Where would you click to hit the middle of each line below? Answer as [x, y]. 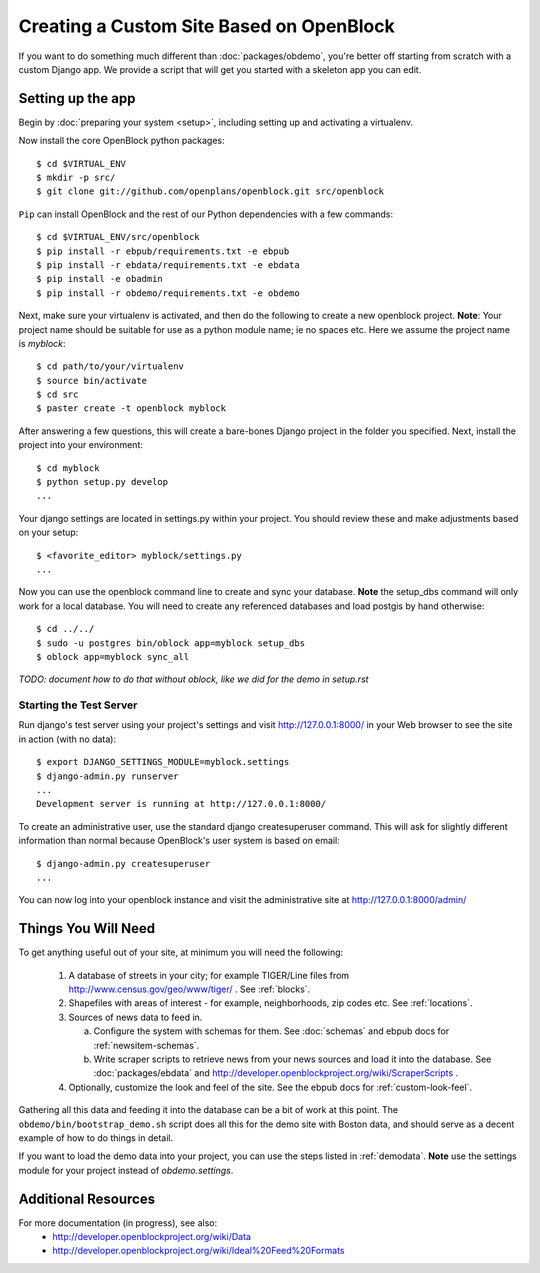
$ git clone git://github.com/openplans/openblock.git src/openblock [210, 191]
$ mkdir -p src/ [76, 178]
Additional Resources [86, 1198]
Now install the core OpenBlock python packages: [121, 141]
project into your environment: [81, 445]
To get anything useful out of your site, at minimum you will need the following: [181, 952]
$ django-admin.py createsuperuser [123, 863]
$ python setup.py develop [102, 482]
